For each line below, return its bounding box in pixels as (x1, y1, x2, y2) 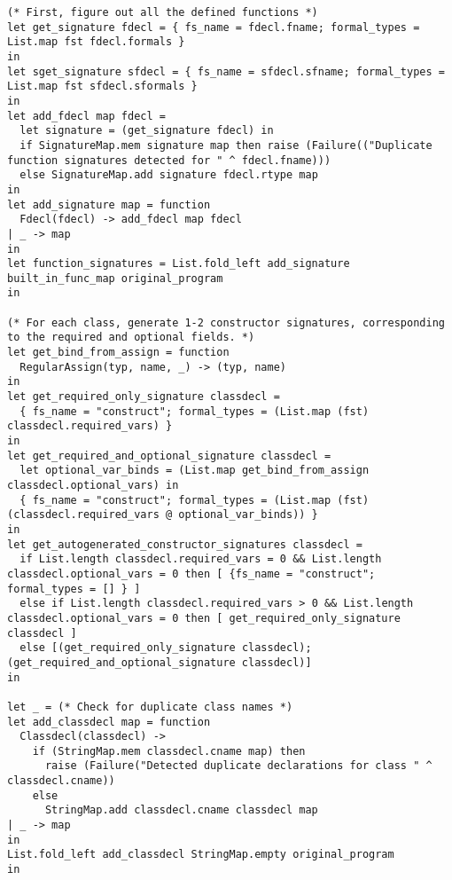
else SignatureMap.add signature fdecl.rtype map (19, 169, 318, 182)
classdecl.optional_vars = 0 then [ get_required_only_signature (7, 611, 401, 625)
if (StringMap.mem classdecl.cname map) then (32, 744, 306, 758)
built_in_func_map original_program (7, 271, 223, 285)
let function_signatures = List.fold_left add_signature (7, 257, 350, 271)
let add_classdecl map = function (7, 715, 211, 728)
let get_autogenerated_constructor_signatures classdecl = (7, 538, 362, 551)
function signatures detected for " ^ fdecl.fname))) (7, 153, 331, 167)
